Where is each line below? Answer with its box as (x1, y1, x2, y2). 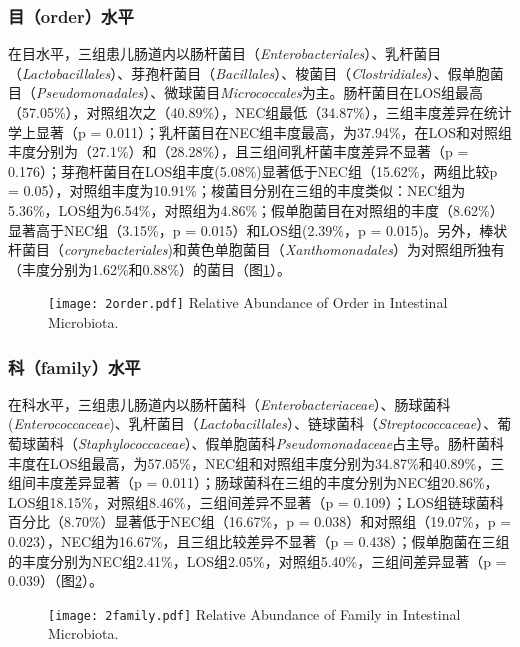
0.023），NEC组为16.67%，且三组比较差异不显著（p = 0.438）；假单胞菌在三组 (8, 530, 510, 551)
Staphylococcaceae (78, 433, 185, 453)
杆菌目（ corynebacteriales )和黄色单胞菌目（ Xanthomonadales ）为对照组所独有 (8, 239, 505, 260)
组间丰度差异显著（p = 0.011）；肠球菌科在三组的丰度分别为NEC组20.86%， (8, 472, 499, 493)
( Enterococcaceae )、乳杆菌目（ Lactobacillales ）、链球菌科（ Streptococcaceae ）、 (8, 413, 498, 434)
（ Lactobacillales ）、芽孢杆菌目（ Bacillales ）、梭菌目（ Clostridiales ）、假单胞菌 (8, 62, 504, 83)
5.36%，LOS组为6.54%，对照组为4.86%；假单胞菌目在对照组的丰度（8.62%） (8, 199, 504, 220)
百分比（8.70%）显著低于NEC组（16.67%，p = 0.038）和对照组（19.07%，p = (8, 511, 512, 532)
